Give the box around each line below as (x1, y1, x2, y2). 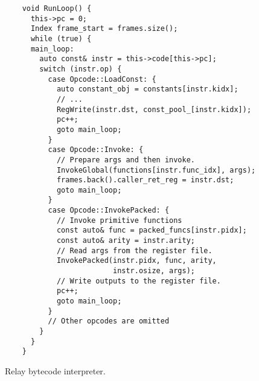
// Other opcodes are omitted (48, 317, 170, 326)
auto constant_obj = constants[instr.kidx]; (56, 85, 238, 94)
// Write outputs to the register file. (56, 276, 221, 285)
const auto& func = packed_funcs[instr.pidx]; (56, 226, 247, 235)
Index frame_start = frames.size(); (30, 24, 178, 33)
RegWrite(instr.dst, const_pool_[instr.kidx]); (56, 105, 252, 114)
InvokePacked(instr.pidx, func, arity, (56, 256, 217, 265)
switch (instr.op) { (39, 64, 122, 73)
